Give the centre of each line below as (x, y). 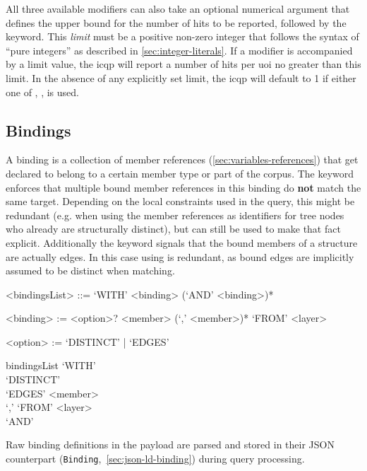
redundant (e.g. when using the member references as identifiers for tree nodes (175, 215)
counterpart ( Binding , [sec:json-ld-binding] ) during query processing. (155, 459)
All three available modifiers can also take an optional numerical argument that (178, 8)
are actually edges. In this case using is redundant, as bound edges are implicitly (180, 256)
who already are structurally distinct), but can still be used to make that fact (173, 229)
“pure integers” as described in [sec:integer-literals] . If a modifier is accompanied (179, 50)
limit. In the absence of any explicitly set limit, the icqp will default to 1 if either (181, 77)
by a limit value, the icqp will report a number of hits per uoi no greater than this (183, 64)
